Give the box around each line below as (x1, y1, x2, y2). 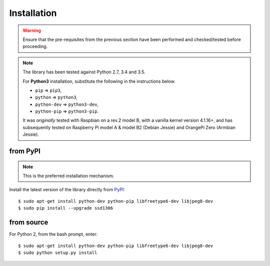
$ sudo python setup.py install (18, 250, 97, 256)
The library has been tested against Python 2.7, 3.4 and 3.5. (22, 69, 145, 75)
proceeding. (22, 43, 48, 49)
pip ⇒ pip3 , (35, 87, 62, 93)
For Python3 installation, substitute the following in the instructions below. (22, 78, 176, 84)
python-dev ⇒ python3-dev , (35, 101, 99, 107)
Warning (22, 27, 41, 33)
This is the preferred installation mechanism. (22, 173, 114, 179)
